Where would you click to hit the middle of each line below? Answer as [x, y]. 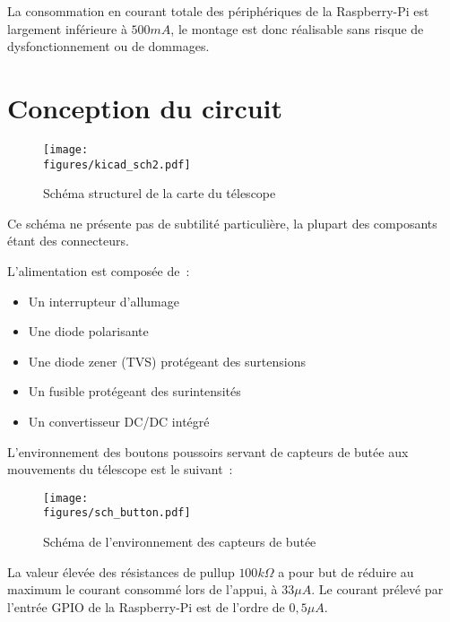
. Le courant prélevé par [377, 589]
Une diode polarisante [88, 331]
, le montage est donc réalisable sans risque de [297, 28]
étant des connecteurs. [68, 241]
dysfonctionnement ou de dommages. [108, 46]
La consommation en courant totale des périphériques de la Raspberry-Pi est [218, 11]
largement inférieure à [67, 28]
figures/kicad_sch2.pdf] [117, 164]
